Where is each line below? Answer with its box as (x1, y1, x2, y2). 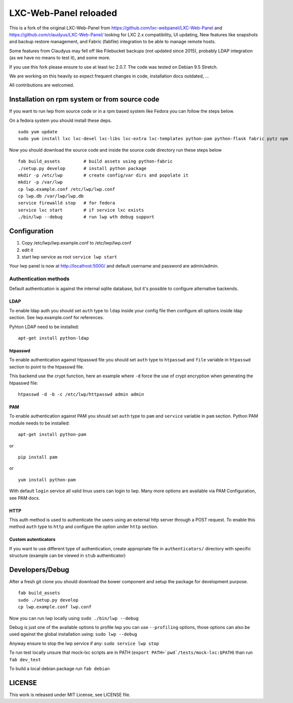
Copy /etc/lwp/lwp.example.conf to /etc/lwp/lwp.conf (21, 240, 132, 246)
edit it (21, 247, 33, 253)
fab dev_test (9, 657, 41, 662)
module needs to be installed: (9, 420, 70, 426)
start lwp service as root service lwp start (21, 254, 117, 260)
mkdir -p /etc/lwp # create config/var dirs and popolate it (18, 172, 189, 178)
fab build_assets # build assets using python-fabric (18, 159, 173, 164)
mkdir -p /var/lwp (18, 179, 63, 185)
